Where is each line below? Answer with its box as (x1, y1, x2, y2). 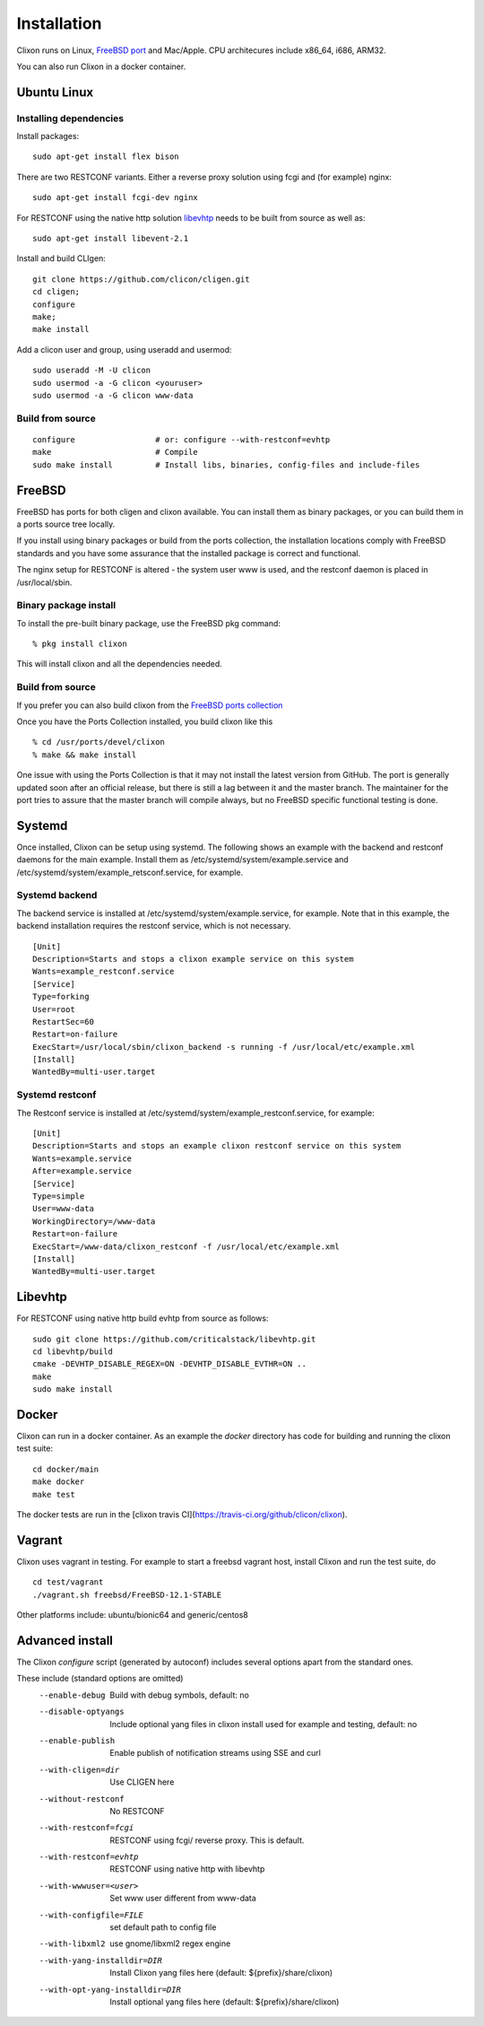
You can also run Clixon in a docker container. (16, 61, 186, 72)
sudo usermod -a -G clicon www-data (32, 390, 194, 400)
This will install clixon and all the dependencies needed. (16, 659, 223, 669)
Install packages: (16, 131, 80, 142)
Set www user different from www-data (109, 1893, 257, 1904)
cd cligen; (32, 287, 81, 297)
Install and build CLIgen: (16, 253, 107, 264)
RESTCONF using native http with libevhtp (109, 1864, 265, 1874)
